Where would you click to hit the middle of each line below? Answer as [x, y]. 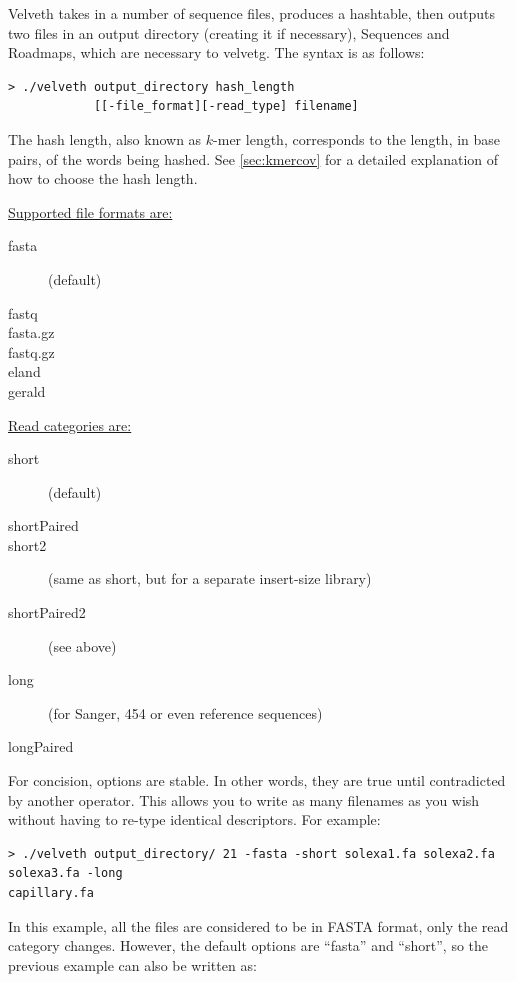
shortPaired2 [47, 612]
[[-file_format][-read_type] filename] [226, 106]
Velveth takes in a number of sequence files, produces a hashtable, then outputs [252, 13]
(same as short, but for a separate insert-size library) [210, 578]
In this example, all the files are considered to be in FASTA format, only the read [258, 925]
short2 [27, 544]
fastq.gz [31, 351]
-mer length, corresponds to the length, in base [357, 138]
